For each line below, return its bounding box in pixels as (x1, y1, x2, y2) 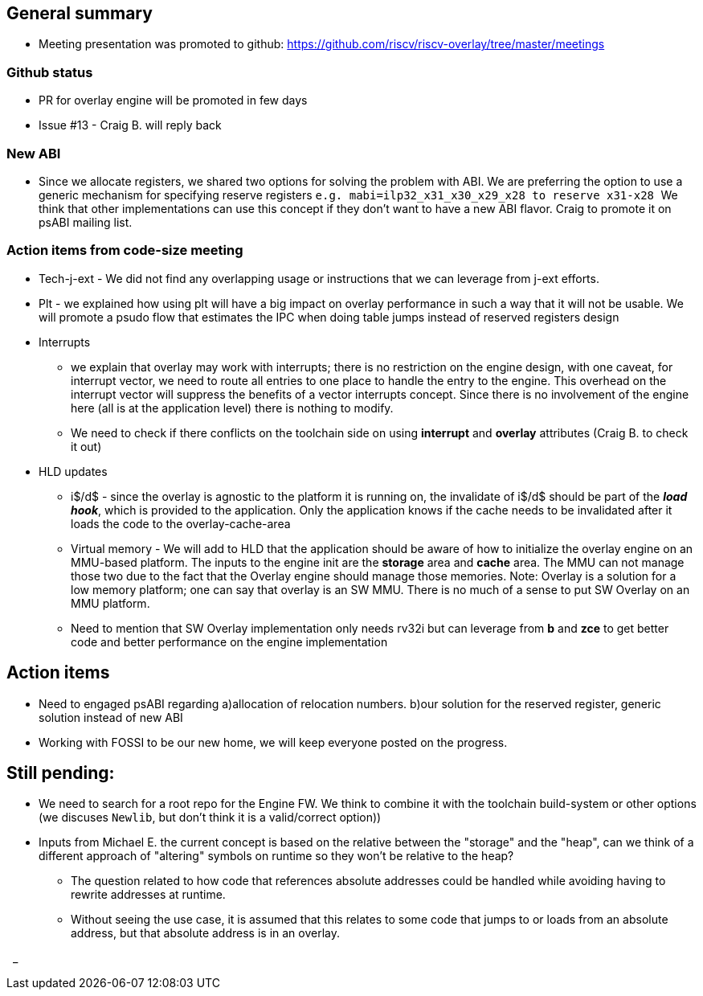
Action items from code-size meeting (6, 242, 243, 259)
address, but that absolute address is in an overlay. (71, 926, 341, 941)
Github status (6, 64, 93, 80)
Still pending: (6, 762, 115, 783)
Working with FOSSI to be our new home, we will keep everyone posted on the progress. (39, 735, 508, 749)
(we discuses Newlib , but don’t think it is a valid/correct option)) (39, 810, 382, 825)
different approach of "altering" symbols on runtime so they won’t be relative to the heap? (39, 849, 514, 863)
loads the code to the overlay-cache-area (71, 516, 291, 531)
